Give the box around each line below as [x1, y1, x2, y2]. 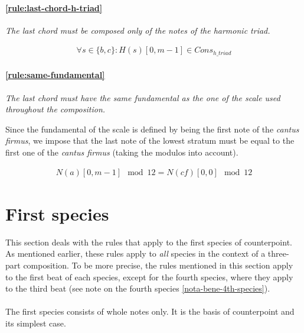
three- [267, 247, 289, 260]
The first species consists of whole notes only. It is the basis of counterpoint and [5, 305, 295, 318]
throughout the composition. [5, 103, 106, 115]
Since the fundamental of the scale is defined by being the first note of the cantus [5, 122, 299, 135]
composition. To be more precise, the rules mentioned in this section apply [23, 258, 293, 271]
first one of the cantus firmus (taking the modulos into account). [5, 146, 238, 159]
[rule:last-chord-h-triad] [5, 1, 103, 14]
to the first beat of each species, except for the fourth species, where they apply [5, 270, 293, 283]
